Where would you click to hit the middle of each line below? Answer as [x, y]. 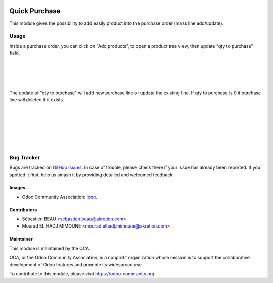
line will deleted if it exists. [37, 100]
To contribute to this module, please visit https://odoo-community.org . [83, 274]
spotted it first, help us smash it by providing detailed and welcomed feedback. [92, 175]
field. [15, 53]
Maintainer [21, 239]
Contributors [23, 210]
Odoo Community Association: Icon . [59, 197]
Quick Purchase [35, 11]
